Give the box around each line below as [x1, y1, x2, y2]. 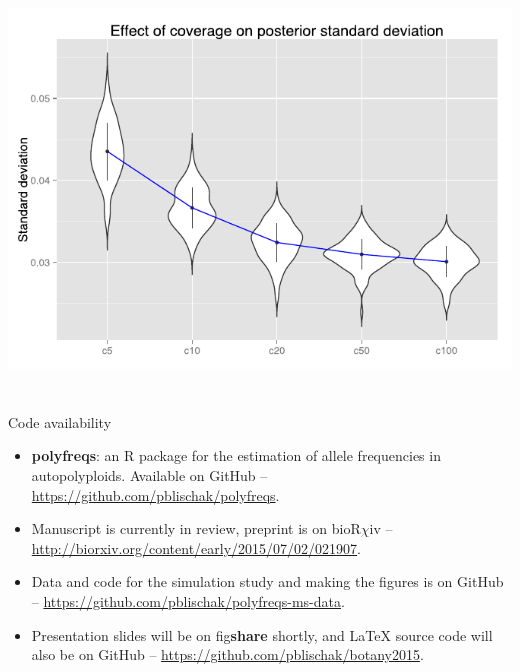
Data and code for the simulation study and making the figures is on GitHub [31, 571, 504, 592]
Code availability [8, 411, 112, 432]
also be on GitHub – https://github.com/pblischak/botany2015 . [31, 644, 424, 665]
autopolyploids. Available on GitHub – [31, 465, 268, 486]
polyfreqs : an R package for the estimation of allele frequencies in [31, 445, 441, 466]
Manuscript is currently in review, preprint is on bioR [31, 518, 361, 539]
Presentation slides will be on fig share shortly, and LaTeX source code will [31, 624, 493, 645]
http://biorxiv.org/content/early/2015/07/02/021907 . [31, 537, 361, 558]
